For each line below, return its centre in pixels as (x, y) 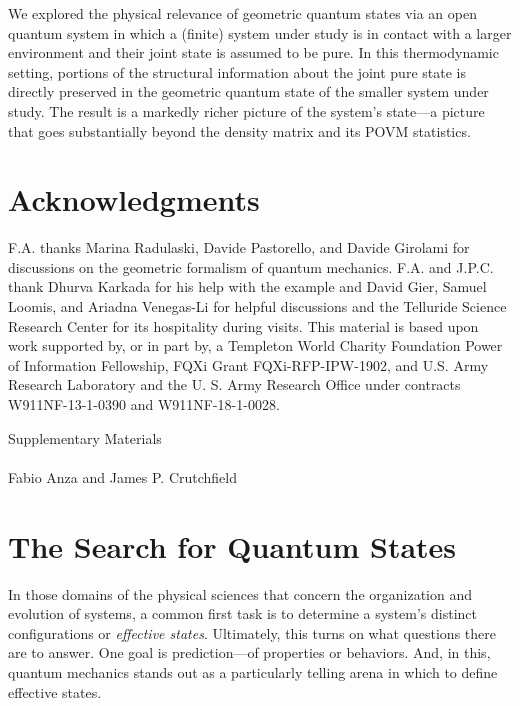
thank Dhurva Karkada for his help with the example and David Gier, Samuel (247, 286)
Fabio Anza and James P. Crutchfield (122, 476)
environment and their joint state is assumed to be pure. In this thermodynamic (253, 52)
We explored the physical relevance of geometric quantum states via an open (242, 13)
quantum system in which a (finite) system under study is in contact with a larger (260, 32)
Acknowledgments (134, 199)
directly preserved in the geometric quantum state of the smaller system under (248, 91)
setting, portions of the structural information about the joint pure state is (237, 71)
